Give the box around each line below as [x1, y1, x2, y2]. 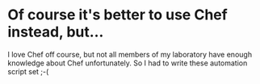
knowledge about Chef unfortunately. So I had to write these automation [7, 58, 248, 68]
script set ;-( [7, 66, 49, 76]
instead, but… [7, 23, 104, 41]
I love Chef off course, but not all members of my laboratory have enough [7, 49, 252, 59]
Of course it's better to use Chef [7, 6, 228, 24]
